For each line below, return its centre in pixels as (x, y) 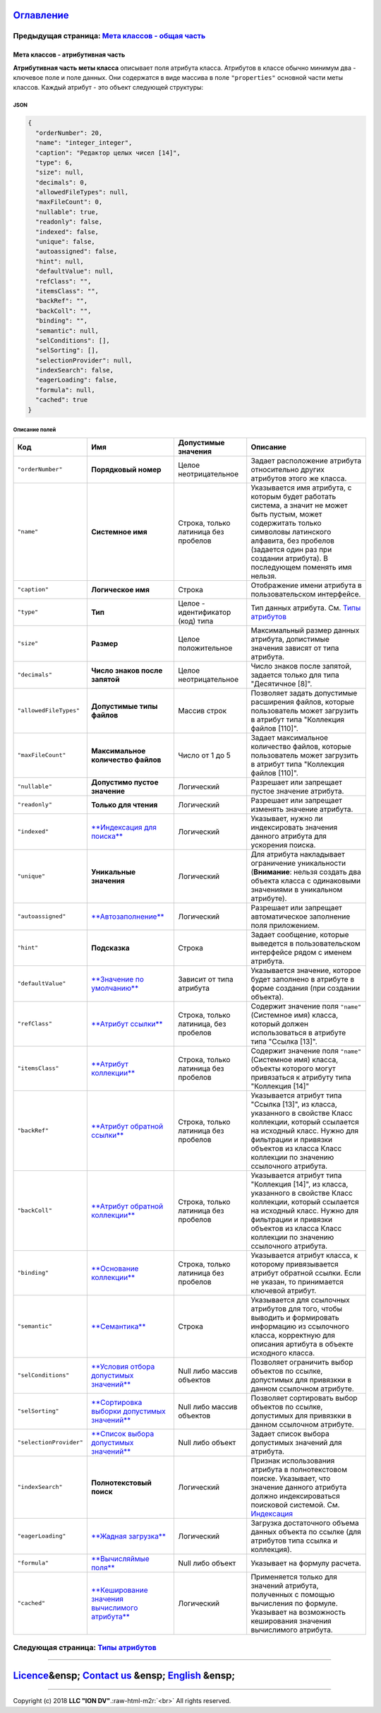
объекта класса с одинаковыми (306, 881)
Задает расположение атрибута (306, 461)
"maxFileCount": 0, (69, 202)
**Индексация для (123, 827)
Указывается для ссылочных (301, 1300)
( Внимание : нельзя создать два (306, 871)
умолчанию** (115, 988)
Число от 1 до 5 (204, 755)
